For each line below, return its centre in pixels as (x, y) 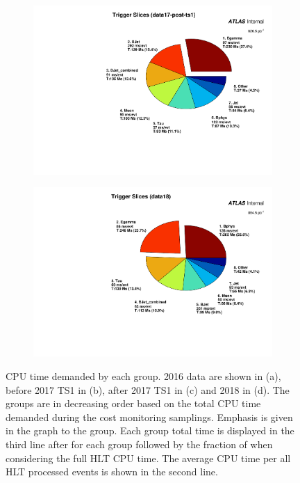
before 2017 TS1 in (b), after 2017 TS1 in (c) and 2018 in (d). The (148, 389)
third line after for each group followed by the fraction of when (139, 444)
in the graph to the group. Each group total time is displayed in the (150, 430)
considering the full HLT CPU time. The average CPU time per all (148, 458)
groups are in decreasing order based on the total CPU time (133, 403)
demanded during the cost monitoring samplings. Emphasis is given (149, 417)
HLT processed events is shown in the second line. (112, 472)
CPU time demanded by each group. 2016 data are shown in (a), (143, 376)
